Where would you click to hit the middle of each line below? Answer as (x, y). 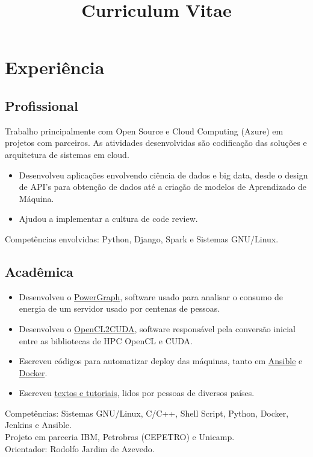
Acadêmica (39, 271)
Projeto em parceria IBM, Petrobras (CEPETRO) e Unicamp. (120, 437)
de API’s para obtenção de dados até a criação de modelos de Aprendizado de (163, 187)
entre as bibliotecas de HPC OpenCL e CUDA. (106, 340)
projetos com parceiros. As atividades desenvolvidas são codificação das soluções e (156, 143)
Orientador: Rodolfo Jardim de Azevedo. (80, 448)
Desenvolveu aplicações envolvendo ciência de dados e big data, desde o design (163, 175)
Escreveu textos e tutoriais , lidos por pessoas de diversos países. (137, 393)
